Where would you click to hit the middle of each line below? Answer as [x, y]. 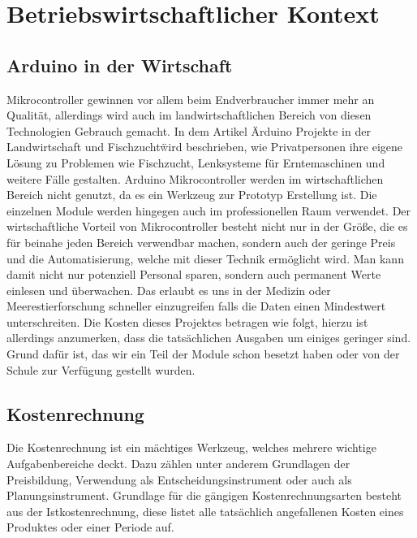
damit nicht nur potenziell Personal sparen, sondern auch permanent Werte [194, 274]
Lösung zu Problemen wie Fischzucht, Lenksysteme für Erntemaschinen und [196, 162]
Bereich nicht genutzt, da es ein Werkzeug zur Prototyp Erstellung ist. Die [192, 195]
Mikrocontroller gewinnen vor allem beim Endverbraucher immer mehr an [191, 99]
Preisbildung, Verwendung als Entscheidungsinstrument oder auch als [179, 479]
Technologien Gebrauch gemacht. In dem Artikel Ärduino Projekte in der [189, 130]
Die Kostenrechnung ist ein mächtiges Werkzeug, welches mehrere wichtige [191, 447]
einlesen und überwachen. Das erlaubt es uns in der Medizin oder [169, 290]
